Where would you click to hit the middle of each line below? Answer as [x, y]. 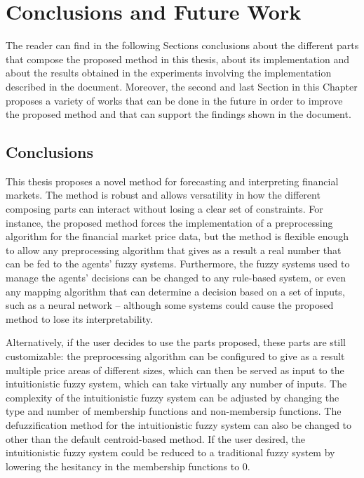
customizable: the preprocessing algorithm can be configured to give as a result [175, 356]
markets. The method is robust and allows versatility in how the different [163, 195]
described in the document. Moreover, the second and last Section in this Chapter [182, 86]
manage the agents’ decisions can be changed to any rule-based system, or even [176, 278]
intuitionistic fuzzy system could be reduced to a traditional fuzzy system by [170, 452]
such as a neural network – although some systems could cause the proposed [170, 305]
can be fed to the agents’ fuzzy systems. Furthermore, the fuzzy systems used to [178, 264]
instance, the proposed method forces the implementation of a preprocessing [169, 222]
